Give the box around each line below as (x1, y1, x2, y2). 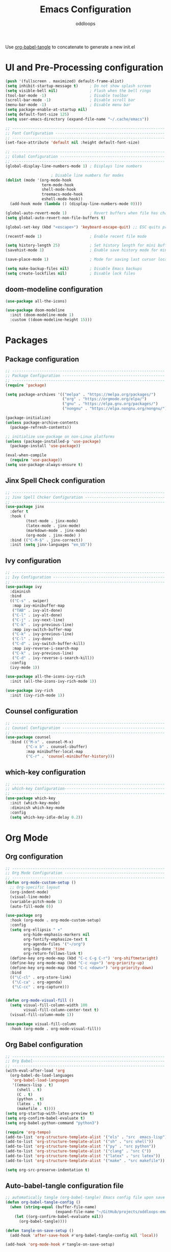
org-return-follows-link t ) (23, 951, 83, 956)
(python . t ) (16, 1097, 44, 1102)
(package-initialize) (5, 415, 51, 421)
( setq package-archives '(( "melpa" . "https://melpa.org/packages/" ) (5, 392, 156, 397)
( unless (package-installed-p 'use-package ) (5, 438, 101, 444)
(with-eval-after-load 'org (5, 1068, 65, 1074)
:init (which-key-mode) (10, 801, 60, 806)
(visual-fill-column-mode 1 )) (10, 1012, 74, 1017)
